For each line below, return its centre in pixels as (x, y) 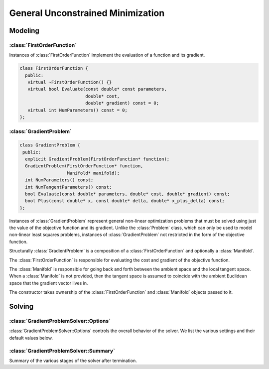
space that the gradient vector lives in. (49, 283)
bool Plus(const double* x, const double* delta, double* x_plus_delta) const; (125, 201)
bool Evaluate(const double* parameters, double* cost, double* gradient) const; (128, 194)
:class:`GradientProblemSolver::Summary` (62, 351)
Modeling (24, 31)
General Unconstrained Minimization (87, 13)
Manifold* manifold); (93, 173)
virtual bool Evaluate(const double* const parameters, (97, 89)
